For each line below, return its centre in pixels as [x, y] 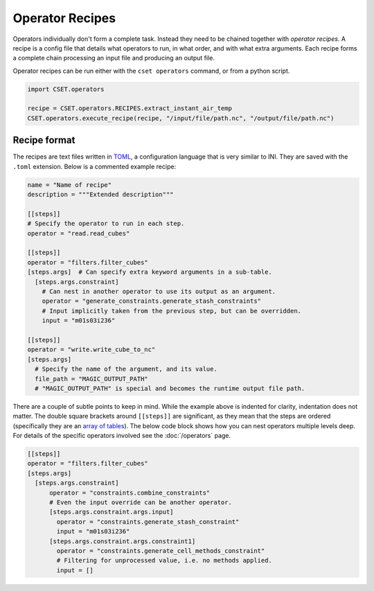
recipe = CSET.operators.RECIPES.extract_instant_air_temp [130, 108]
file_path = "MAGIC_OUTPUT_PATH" [91, 379]
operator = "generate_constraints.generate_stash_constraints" [152, 301]
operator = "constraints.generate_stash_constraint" [148, 522]
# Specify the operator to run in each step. [106, 224]
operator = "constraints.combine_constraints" [130, 493]
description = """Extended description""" [100, 195]
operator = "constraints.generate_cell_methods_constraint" [161, 551]
